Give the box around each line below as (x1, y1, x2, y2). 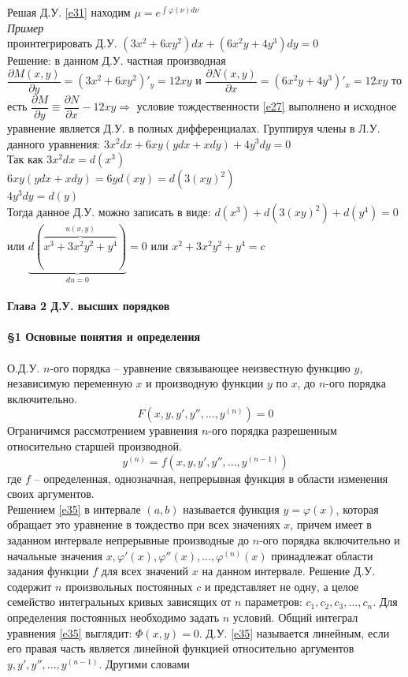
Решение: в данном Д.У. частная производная (7, 52, 226, 69)
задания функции (7, 563, 89, 579)
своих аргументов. (7, 485, 95, 502)
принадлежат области (271, 547, 373, 563)
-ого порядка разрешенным (208, 422, 337, 439)
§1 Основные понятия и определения (7, 328, 201, 345)
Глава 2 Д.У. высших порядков (7, 297, 170, 314)
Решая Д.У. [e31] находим (7, 4, 131, 20)
